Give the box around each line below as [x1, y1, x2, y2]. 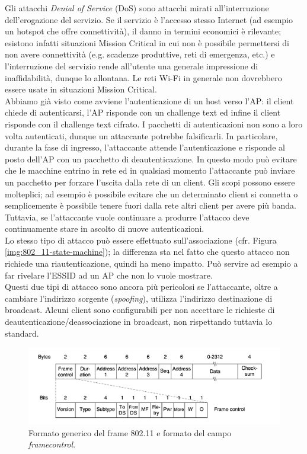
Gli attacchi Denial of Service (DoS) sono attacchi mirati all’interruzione [5, 2, 269, 14]
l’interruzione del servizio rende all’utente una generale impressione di [5, 59, 258, 72]
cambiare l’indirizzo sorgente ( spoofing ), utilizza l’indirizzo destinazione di [5, 292, 273, 304]
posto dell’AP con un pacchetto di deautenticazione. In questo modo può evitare [5, 152, 297, 165]
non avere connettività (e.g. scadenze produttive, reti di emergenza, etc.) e [5, 48, 275, 60]
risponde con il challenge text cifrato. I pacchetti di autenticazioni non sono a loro [5, 117, 303, 130]
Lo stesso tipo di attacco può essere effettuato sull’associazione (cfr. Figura [5, 234, 277, 246]
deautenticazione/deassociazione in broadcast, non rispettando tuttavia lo [5, 315, 273, 328]
